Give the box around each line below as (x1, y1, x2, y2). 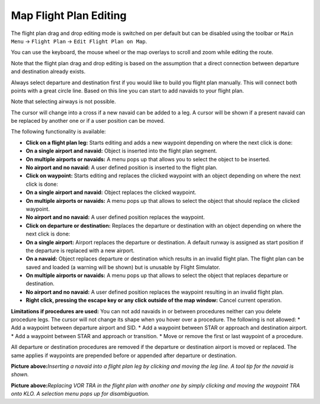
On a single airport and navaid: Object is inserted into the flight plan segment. (25, 147, 217, 154)
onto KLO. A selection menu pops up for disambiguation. (11, 390, 149, 397)
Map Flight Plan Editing (11, 9, 127, 22)
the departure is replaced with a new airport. (25, 247, 135, 254)
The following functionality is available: (11, 128, 106, 135)
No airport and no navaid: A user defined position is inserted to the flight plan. (25, 164, 217, 171)
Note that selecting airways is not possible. (11, 98, 116, 105)
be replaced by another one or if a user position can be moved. (11, 117, 165, 125)
